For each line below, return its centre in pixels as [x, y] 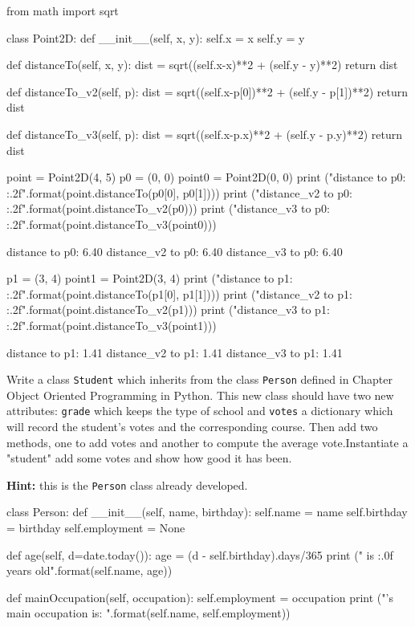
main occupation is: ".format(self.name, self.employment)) [149, 613]
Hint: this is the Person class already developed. [127, 484]
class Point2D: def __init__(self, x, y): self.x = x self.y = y [156, 37]
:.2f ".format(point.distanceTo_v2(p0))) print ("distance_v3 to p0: [168, 208]
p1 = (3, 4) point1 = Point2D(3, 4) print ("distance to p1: [150, 278]
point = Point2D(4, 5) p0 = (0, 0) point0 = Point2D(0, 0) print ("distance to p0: [206, 177]
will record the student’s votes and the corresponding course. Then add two [192, 426]
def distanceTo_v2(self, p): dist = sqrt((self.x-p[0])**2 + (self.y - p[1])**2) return [207, 91]
